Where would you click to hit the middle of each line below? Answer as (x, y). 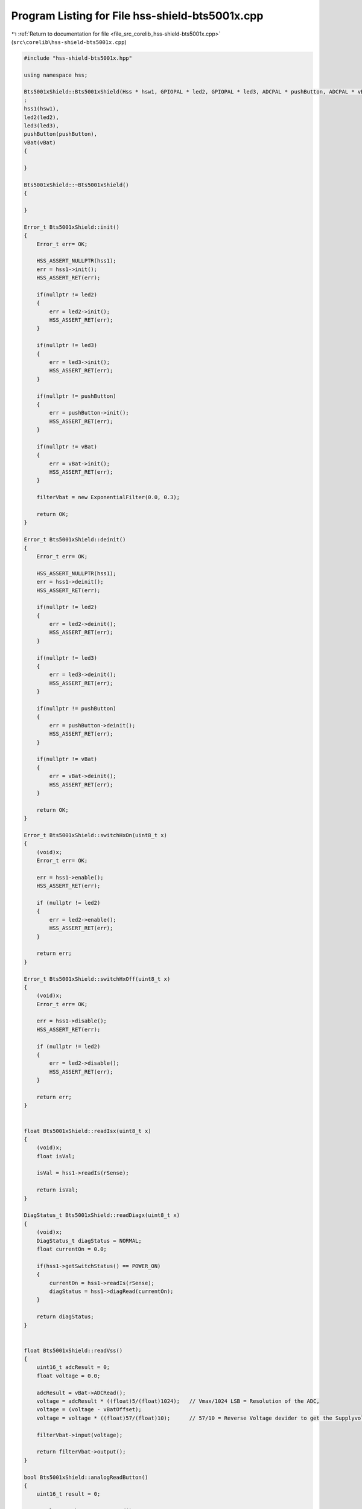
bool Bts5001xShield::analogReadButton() (86, 1477)
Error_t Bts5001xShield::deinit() (75, 540)
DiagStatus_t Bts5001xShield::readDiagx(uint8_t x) (102, 1215)
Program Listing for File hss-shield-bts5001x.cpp (137, 16)
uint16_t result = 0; (68, 1494)
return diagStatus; (65, 1317)
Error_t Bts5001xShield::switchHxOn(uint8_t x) (95, 835)
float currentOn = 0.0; (71, 1249)
